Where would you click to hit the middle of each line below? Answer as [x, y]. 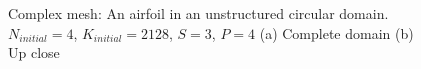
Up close [34, 52]
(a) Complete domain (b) [336, 32]
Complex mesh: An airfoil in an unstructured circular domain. [198, 13]
